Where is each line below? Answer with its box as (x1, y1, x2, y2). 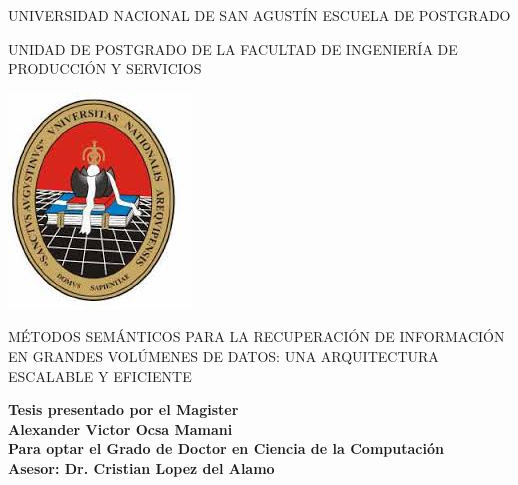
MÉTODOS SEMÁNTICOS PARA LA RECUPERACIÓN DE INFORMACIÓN (8, 326, 505, 347)
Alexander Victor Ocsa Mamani (8, 418, 233, 439)
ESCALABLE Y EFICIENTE (8, 365, 192, 386)
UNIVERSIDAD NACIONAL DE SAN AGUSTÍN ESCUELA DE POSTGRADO (8, 5, 511, 25)
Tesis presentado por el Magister (8, 399, 239, 420)
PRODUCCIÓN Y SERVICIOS (8, 58, 202, 79)
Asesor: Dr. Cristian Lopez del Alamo (8, 457, 275, 478)
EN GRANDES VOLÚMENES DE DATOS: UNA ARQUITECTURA (8, 345, 439, 366)
